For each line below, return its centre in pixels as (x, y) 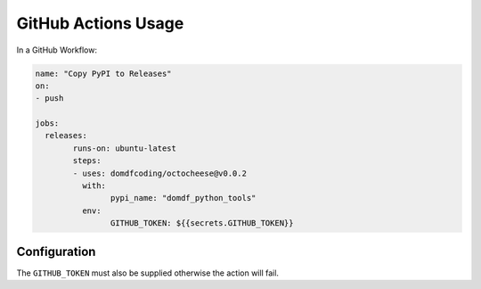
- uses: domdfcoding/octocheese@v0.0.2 (159, 173)
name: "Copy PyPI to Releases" (104, 73)
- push (49, 99)
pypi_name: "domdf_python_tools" (183, 198)
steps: (87, 161)
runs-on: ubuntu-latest (125, 148)
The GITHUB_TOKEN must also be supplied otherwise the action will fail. (148, 273)
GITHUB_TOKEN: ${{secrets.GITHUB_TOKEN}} (202, 223)
